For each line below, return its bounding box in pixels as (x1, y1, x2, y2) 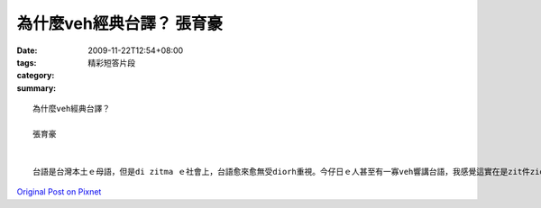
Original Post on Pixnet (16, 186, 102, 197)
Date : (16, 45, 38, 56)
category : (16, 70, 55, 81)
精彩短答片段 (87, 57, 135, 68)
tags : (16, 57, 37, 68)
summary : (16, 82, 57, 94)
